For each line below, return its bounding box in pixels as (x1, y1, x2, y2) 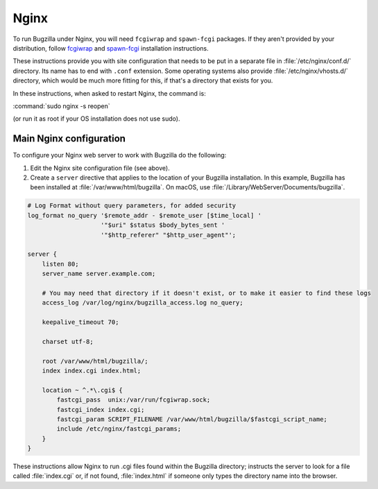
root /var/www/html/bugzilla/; (42, 357, 148, 365)
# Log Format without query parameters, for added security (27, 202, 237, 209)
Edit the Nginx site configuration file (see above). (30, 164, 170, 172)
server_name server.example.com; (42, 270, 156, 277)
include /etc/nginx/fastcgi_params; (56, 425, 182, 433)
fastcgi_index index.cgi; (56, 406, 145, 413)
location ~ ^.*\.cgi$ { (42, 386, 123, 394)
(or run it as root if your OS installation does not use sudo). (12, 114, 180, 123)
